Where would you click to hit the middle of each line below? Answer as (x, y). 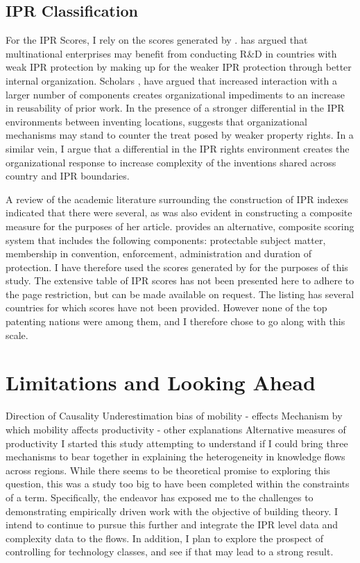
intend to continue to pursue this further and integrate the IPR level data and (172, 525)
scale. (17, 335)
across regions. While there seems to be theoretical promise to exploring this (168, 470)
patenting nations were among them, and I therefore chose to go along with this (175, 321)
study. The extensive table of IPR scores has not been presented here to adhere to (180, 280)
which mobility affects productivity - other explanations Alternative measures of (176, 429)
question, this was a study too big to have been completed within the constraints (178, 484)
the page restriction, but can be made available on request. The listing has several (180, 294)
